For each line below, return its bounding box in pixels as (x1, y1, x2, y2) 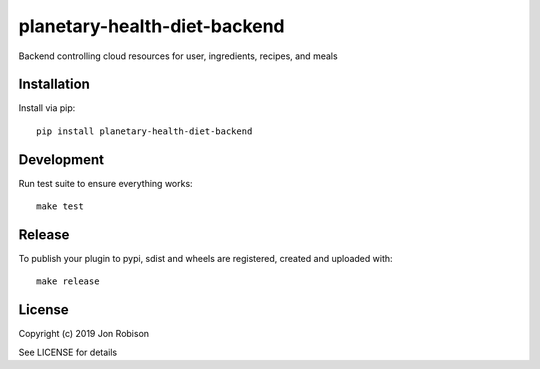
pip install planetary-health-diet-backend (36, 125, 253, 137)
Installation (18, 76, 90, 93)
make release (36, 276, 100, 287)
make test (36, 201, 84, 212)
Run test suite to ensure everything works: (18, 177, 194, 189)
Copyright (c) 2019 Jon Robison (18, 328, 150, 340)
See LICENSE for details (18, 346, 118, 358)
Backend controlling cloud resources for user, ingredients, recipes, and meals (18, 50, 339, 62)
